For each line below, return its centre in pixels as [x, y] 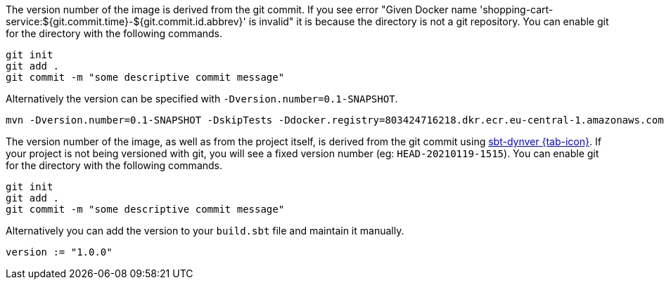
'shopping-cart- [516, 9]
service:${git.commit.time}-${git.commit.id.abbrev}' [126, 21]
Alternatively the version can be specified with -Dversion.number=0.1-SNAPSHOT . [202, 99]
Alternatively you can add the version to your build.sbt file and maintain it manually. [205, 231]
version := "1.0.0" [59, 252]
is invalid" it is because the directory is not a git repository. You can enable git [429, 21]
